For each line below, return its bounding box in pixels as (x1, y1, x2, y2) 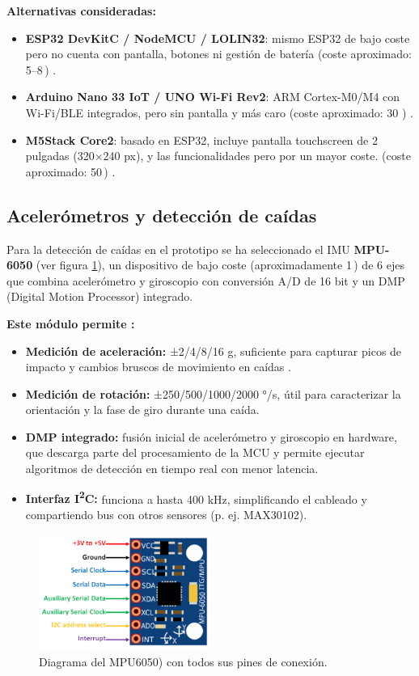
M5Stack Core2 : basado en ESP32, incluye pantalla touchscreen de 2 (25, 131, 378, 148)
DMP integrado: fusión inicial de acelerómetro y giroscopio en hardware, (25, 428, 397, 445)
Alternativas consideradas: (6, 2, 156, 19)
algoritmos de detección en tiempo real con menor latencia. (25, 460, 319, 477)
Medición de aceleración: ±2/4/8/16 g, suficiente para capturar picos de (25, 342, 402, 359)
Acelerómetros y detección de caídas (6, 202, 317, 227)
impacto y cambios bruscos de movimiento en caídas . (25, 358, 291, 375)
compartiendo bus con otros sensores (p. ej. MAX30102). (25, 505, 307, 522)
